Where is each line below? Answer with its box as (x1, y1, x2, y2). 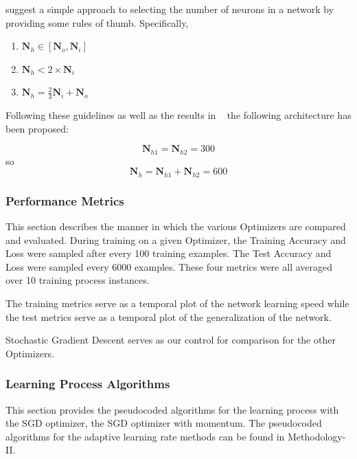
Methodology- (288, 429, 346, 443)
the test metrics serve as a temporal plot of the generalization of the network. (5, 309, 332, 324)
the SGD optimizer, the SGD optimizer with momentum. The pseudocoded (5, 416, 322, 430)
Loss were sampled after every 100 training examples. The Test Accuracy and (5, 246, 332, 260)
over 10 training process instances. (5, 273, 150, 287)
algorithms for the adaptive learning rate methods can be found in (5, 429, 285, 443)
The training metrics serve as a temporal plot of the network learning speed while (5, 296, 349, 311)
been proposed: (5, 121, 69, 135)
